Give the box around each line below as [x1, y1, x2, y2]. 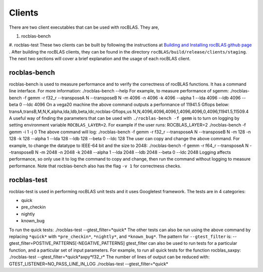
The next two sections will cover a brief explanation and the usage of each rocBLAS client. [9, 56, 191, 62]
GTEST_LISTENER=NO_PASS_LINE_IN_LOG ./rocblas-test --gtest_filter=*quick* [9, 261, 169, 267]
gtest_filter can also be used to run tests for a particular [126, 240, 237, 246]
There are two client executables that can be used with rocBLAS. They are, [9, 24, 159, 30]
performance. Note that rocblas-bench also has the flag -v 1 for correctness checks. [9, 163, 182, 169]
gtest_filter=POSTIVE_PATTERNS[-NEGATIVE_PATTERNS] [9, 240, 125, 246]
